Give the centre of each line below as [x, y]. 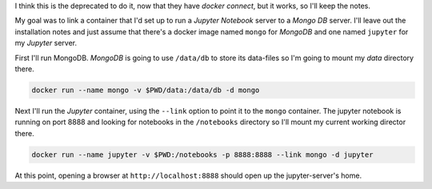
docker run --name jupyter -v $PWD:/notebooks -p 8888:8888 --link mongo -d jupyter [202, 155]
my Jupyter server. [46, 43]
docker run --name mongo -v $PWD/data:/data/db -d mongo [146, 90]
